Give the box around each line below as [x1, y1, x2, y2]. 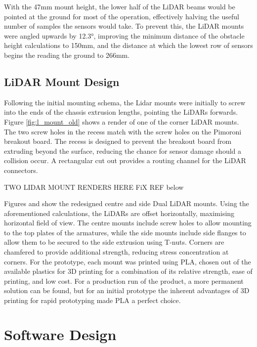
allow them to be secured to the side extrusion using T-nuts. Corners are [4, 237, 224, 247]
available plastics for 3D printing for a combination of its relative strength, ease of [4, 266, 253, 276]
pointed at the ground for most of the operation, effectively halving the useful [4, 11, 239, 21]
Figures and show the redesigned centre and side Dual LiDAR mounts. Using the [4, 198, 249, 209]
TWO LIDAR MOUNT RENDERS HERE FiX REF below [4, 181, 184, 192]
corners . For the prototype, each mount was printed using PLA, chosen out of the [4, 256, 251, 266]
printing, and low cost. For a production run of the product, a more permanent [4, 275, 244, 286]
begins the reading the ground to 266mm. [4, 49, 130, 60]
